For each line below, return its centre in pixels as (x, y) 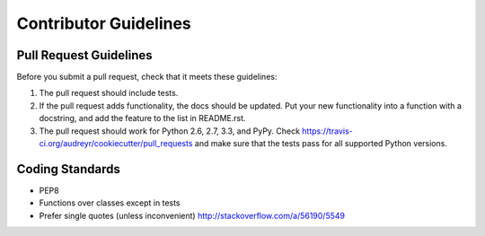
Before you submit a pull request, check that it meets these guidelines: (147, 77)
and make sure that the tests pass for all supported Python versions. (321, 144)
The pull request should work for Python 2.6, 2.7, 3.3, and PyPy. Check (170, 131)
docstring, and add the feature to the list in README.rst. (142, 118)
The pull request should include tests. (109, 93)
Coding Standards (68, 169)
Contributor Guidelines (104, 23)
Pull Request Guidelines (84, 55)
